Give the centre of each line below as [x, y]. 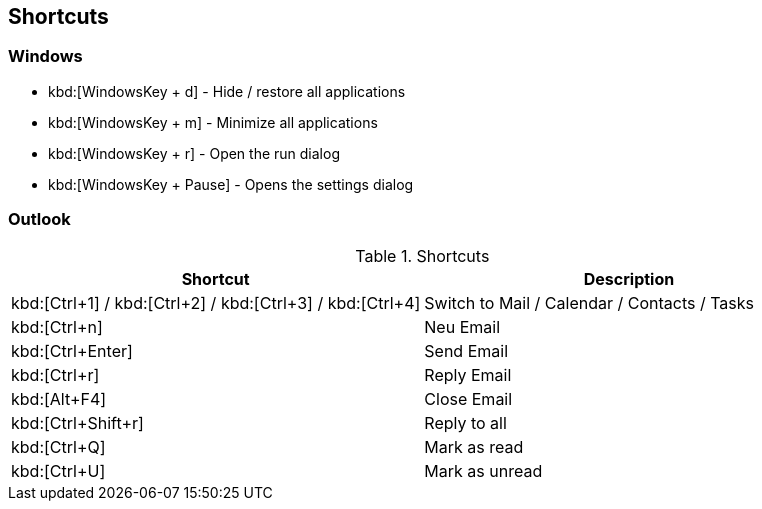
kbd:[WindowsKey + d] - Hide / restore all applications [227, 91]
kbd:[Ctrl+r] [55, 374]
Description [629, 278]
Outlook [39, 219]
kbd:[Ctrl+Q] [58, 446]
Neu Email [462, 326]
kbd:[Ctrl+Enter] [72, 350]
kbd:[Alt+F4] [59, 398]
